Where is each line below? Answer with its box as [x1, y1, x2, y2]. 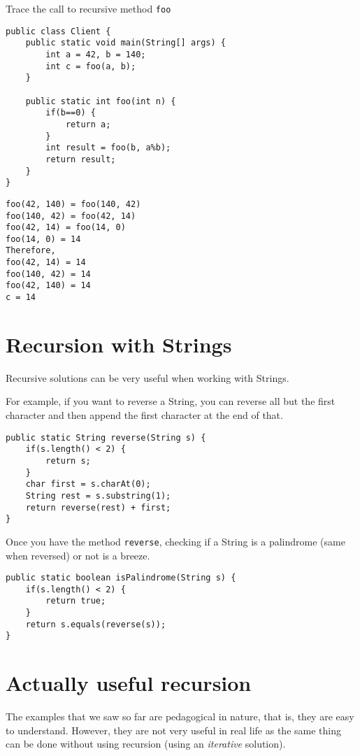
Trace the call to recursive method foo [6, 1, 171, 15]
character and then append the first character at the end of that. [6, 408, 283, 422]
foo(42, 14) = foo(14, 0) [6, 222, 126, 233]
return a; [65, 119, 111, 129]
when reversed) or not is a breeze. [6, 548, 150, 562]
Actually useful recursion [6, 669, 252, 697]
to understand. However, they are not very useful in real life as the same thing [6, 722, 341, 737]
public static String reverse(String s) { [6, 432, 206, 443]
